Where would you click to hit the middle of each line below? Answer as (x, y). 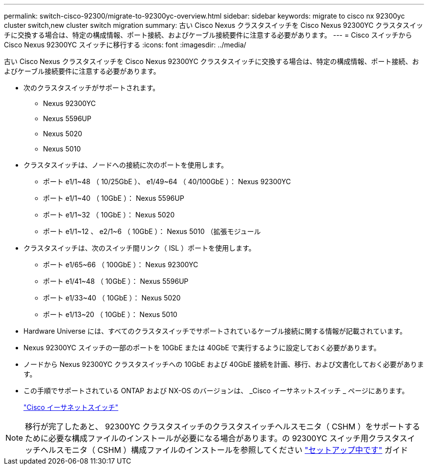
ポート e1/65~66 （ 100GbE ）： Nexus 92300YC (121, 265)
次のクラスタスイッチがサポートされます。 (92, 88)
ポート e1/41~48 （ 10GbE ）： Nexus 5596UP (116, 281)
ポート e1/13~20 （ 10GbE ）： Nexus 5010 (110, 314)
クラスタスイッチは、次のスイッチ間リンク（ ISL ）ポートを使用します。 (139, 248)
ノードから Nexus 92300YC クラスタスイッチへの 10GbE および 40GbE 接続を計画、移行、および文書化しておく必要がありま (224, 364)
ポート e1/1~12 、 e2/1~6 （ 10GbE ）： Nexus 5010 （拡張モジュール (152, 231)
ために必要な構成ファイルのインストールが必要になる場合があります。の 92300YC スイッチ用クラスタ (212, 438)
